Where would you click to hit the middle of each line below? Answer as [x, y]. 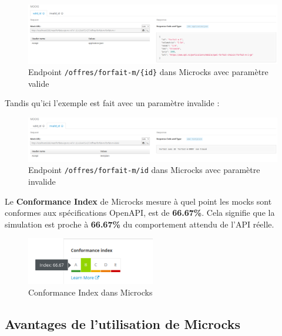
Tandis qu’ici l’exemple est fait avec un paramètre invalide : [112, 103]
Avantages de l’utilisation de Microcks [122, 324]
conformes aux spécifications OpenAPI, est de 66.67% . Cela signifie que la [140, 213]
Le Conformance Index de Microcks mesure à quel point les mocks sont [138, 201]
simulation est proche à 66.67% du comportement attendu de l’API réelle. [140, 224]
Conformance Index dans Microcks [90, 292]
